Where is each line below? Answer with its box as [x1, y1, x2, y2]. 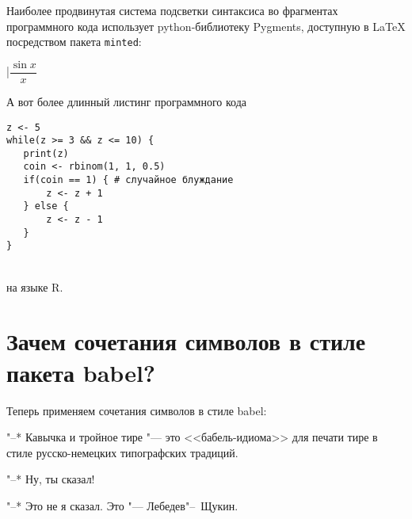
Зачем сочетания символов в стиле [6, 325, 366, 357]
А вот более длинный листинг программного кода [6, 93, 246, 109]
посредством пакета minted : [6, 33, 142, 50]
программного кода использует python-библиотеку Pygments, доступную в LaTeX [6, 17, 406, 34]
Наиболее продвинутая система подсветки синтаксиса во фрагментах [6, 2, 338, 18]
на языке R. [6, 278, 63, 295]
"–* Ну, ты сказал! [6, 471, 95, 487]
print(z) [23, 147, 69, 159]
